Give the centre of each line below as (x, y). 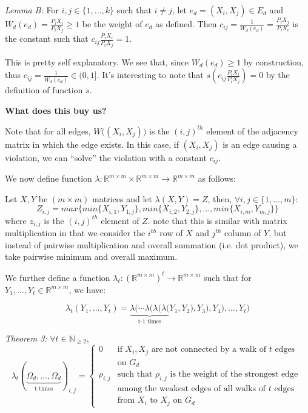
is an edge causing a (260, 144)
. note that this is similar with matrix (217, 220)
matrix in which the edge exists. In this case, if (92, 144)
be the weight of (112, 23)
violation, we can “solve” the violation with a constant (106, 157)
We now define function (49, 178)
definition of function (44, 90)
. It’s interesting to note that (150, 75)
